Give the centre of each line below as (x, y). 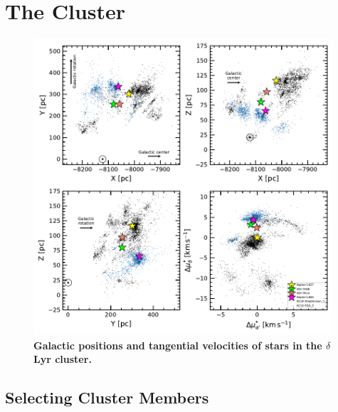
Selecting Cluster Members (107, 397)
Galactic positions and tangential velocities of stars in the (178, 345)
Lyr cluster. (63, 359)
